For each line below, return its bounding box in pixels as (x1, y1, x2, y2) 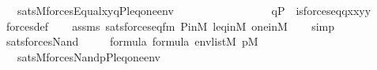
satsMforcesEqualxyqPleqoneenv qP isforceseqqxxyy (17, 2, 371, 18)
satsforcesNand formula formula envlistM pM (6, 33, 258, 50)
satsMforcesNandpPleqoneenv (17, 48, 160, 64)
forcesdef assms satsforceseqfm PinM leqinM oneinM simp (6, 17, 335, 34)
